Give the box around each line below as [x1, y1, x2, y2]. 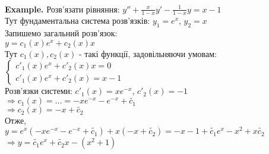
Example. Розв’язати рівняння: [5, 2, 120, 15]
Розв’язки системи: [5, 84, 72, 97]
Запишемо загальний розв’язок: [5, 27, 118, 39]
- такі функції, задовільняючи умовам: [79, 47, 217, 59]
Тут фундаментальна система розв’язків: [5, 14, 150, 27]
